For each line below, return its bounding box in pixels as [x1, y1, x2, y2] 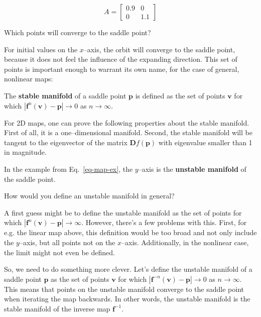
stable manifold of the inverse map [4, 303, 110, 313]
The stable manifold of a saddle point [4, 90, 126, 100]
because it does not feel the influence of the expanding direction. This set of [4, 54, 237, 64]
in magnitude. [4, 147, 47, 157]
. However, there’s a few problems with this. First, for [81, 217, 247, 228]
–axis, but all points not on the [19, 237, 115, 247]
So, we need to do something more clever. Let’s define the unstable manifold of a [4, 264, 252, 274]
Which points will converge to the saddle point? [4, 27, 151, 37]
